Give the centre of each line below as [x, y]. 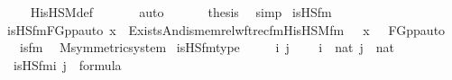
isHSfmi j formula [67, 64]
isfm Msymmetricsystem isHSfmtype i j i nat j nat [207, 47]
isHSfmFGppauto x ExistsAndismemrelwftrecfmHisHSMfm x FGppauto [226, 29]
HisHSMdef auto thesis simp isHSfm [181, 12]
